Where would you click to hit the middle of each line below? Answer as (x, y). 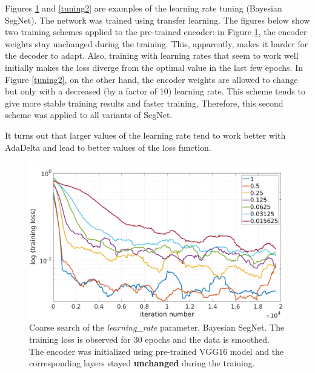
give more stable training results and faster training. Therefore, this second (144, 103)
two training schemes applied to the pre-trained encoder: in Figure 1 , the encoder (156, 32)
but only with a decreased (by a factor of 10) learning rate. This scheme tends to (155, 91)
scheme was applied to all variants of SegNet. (89, 115)
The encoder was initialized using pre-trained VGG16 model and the (157, 351)
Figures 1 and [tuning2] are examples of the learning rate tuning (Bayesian (144, 8)
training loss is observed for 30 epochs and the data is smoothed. (149, 339)
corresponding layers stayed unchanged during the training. (142, 363)
